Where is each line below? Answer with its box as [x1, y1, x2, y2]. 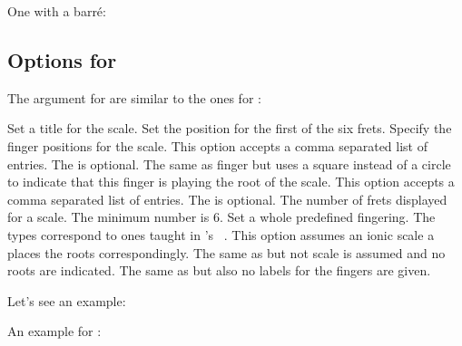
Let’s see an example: [7, 291, 126, 310]
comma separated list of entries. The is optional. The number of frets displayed [7, 189, 447, 208]
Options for [7, 45, 117, 73]
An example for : [7, 322, 102, 341]
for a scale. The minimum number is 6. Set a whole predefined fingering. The [7, 207, 436, 226]
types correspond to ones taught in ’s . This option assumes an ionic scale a [7, 225, 435, 244]
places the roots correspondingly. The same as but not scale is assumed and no [7, 243, 446, 262]
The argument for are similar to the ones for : [7, 88, 261, 107]
